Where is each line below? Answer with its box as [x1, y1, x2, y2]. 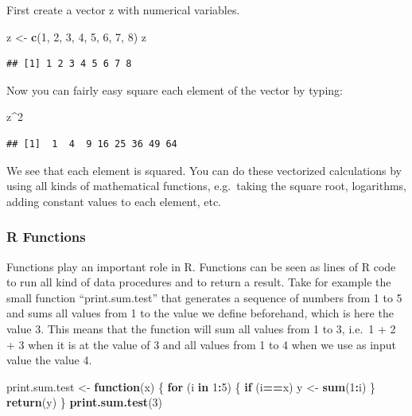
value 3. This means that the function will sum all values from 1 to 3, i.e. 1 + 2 [6, 320, 396, 336]
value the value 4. [6, 352, 92, 368]
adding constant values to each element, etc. [6, 192, 222, 209]
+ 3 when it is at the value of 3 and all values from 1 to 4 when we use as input [6, 336, 396, 352]
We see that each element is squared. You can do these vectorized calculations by [6, 161, 402, 178]
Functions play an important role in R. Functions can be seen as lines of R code [6, 258, 396, 274]
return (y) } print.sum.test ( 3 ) [6, 394, 163, 410]
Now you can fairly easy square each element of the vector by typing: [6, 81, 343, 98]
